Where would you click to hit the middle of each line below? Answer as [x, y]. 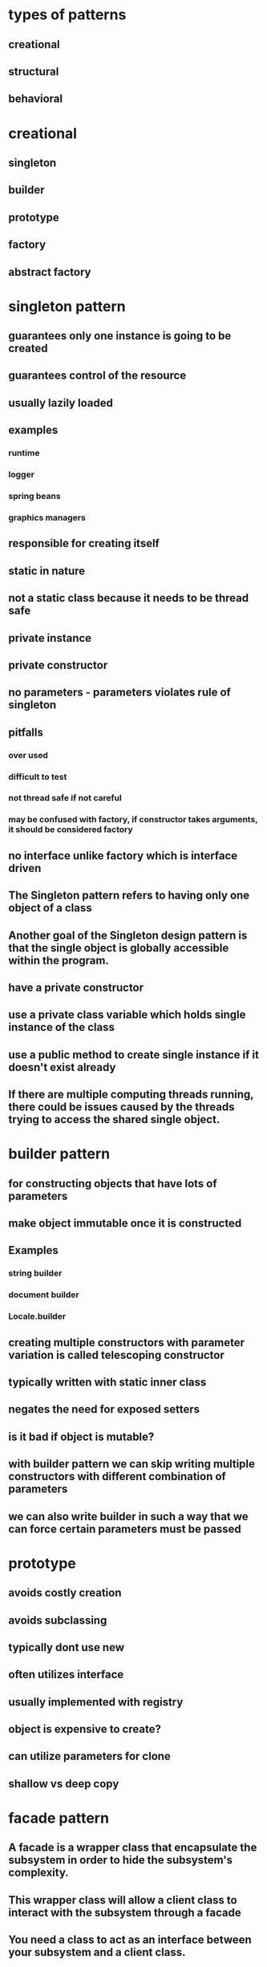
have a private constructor [76, 987]
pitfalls [26, 732]
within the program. [59, 960]
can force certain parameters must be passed [125, 1529]
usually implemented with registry [96, 1702]
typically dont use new [67, 1647]
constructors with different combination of [117, 1476]
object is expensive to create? [85, 1729]
